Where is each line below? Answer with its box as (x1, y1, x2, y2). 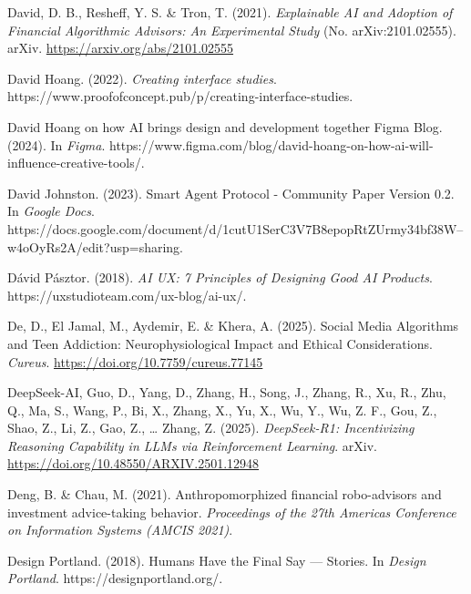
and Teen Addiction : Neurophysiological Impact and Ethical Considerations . (7, 333, 433, 353)
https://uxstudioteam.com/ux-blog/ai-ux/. (7, 285, 247, 304)
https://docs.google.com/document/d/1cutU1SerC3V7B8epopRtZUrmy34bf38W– (7, 219, 464, 238)
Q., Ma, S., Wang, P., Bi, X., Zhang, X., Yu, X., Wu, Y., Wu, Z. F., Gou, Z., (7, 400, 437, 419)
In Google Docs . (7, 201, 95, 220)
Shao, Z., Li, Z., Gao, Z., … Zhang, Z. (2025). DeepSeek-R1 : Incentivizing (7, 418, 415, 437)
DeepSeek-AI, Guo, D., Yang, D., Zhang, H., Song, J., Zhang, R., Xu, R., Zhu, (7, 383, 446, 402)
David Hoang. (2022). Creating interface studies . (7, 68, 277, 87)
